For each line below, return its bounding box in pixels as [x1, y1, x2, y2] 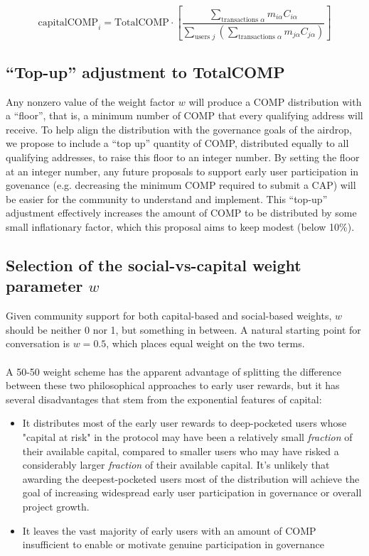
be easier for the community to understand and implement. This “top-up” [6, 191, 328, 206]
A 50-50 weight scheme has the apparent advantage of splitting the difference [6, 364, 341, 378]
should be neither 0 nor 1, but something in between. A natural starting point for [6, 322, 361, 337]
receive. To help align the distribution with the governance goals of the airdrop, [6, 121, 352, 136]
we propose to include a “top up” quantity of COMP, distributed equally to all [6, 136, 349, 151]
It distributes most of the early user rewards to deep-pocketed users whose [22, 415, 347, 430]
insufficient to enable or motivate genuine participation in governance [22, 537, 324, 552]
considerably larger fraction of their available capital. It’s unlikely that [22, 457, 330, 472]
